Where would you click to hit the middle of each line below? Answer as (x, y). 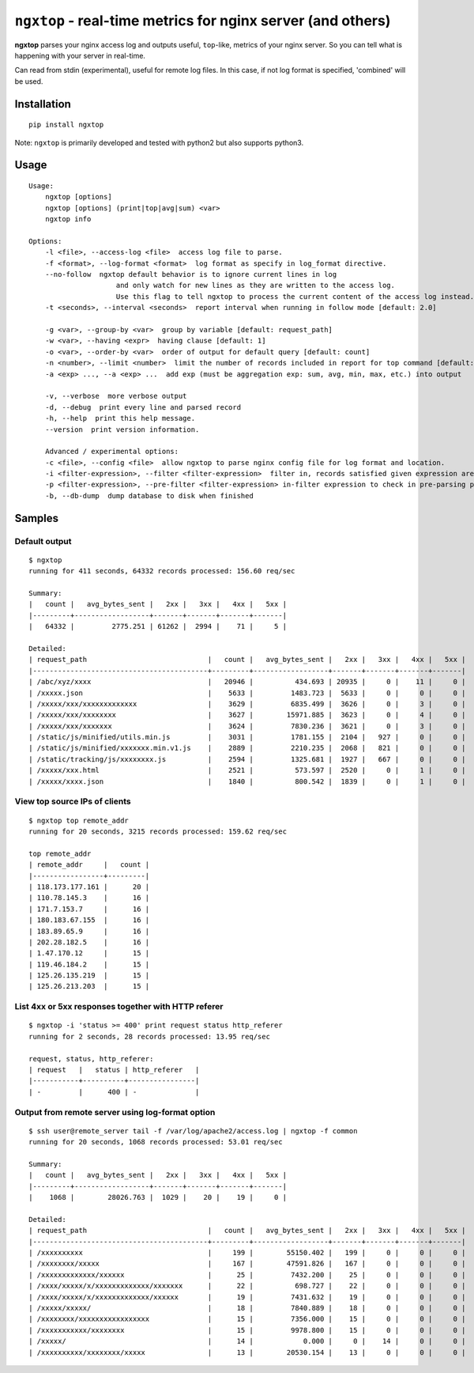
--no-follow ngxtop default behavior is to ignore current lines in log (191, 274)
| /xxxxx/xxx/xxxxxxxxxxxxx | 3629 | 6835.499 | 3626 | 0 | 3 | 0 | (247, 704)
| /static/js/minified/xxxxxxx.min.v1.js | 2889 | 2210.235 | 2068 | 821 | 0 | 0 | (247, 748)
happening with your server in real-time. (80, 55)
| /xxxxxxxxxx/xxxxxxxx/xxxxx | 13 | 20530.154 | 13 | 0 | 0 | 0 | (247, 1352)
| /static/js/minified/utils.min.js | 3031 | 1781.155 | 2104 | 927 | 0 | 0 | (247, 737)
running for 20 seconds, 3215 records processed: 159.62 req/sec (158, 831)
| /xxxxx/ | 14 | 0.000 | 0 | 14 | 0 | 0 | (247, 1341)
